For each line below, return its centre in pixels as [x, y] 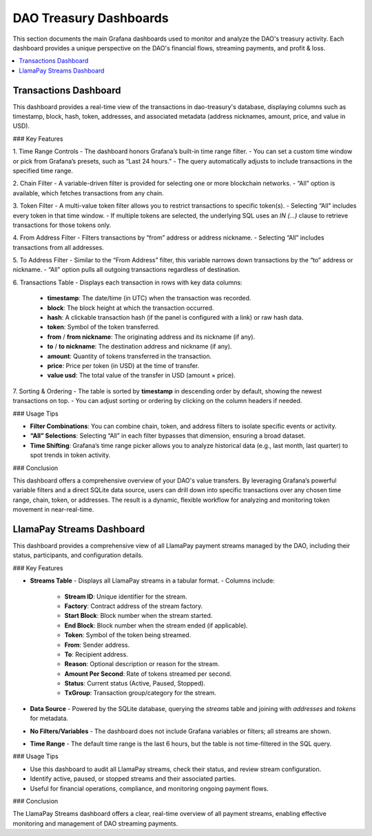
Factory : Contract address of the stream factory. [134, 606]
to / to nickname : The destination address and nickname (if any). [139, 347]
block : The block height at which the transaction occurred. [131, 308]
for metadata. [49, 719]
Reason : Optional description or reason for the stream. [142, 664]
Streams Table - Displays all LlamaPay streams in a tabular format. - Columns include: [152, 581]
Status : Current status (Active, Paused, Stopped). [135, 683]
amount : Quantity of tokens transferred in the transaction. [130, 356]
